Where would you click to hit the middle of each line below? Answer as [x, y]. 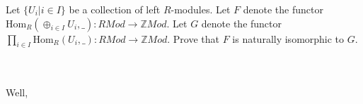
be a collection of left [115, 9]
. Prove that [193, 38]
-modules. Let [201, 9]
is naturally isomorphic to [288, 38]
